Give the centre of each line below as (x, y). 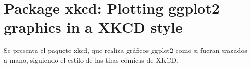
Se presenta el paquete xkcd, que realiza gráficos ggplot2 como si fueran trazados (125, 50)
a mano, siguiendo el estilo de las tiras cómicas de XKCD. (91, 59)
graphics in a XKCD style (93, 27)
